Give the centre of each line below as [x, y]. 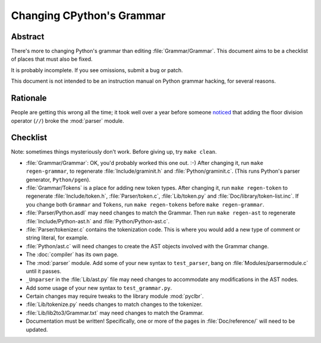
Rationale [29, 98]
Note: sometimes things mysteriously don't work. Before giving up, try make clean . [114, 152]
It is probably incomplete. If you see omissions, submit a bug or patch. [97, 70]
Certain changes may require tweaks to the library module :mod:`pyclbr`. [115, 296]
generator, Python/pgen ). [58, 179]
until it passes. [44, 271]
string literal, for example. [57, 238]
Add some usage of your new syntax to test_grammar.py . [99, 288]
